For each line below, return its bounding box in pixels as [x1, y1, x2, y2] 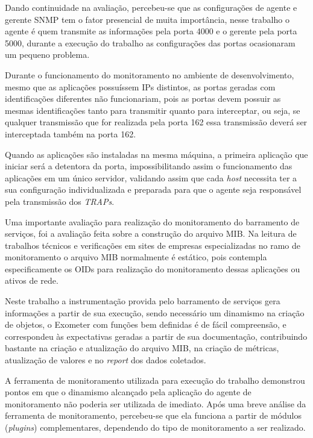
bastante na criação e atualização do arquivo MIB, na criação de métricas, [5, 342, 279, 354]
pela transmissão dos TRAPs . [5, 195, 115, 207]
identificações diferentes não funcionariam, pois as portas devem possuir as [5, 92, 281, 105]
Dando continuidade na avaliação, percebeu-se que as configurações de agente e [5, 1, 297, 13]
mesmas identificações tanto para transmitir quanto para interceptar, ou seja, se [5, 104, 300, 116]
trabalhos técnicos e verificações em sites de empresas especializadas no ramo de [5, 239, 300, 251]
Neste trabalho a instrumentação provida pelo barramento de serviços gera [5, 295, 280, 307]
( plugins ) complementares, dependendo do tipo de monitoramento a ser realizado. [5, 421, 306, 433]
